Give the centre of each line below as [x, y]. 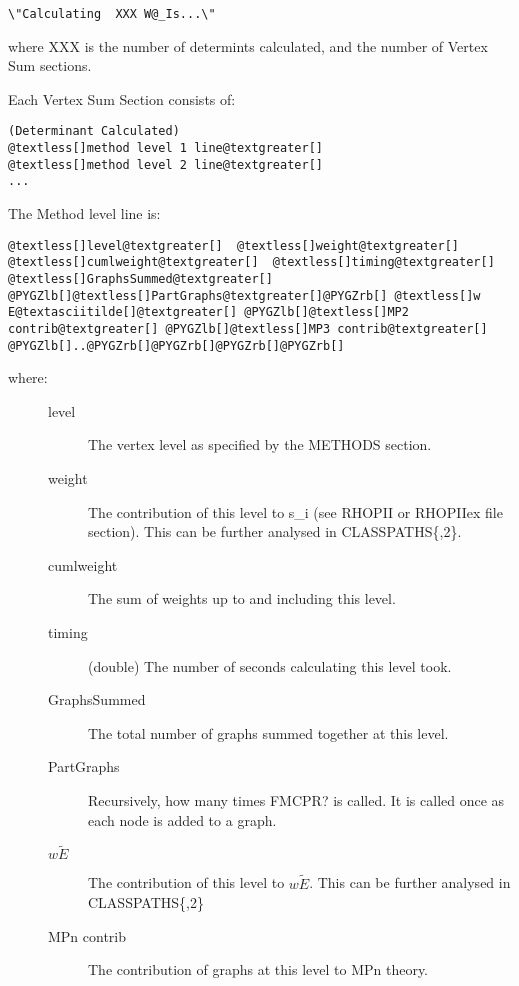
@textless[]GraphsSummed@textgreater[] [140, 278]
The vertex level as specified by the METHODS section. [260, 444]
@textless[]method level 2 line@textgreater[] [165, 164]
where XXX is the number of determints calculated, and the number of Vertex [248, 45]
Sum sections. [50, 65]
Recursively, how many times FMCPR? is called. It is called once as [296, 799]
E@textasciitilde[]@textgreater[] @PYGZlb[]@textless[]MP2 [208, 312]
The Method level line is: [84, 213]
